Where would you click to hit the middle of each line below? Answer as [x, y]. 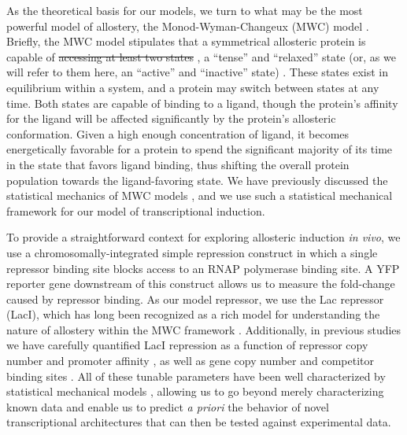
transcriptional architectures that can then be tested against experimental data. [199, 422]
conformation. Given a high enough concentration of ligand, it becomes [178, 133]
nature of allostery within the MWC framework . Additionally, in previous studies [204, 329]
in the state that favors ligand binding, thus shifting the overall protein [178, 164]
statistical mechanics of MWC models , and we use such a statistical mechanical [200, 195]
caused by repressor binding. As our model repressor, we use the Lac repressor [195, 299]
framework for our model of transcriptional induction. [136, 210]
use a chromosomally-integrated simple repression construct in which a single [192, 252]
